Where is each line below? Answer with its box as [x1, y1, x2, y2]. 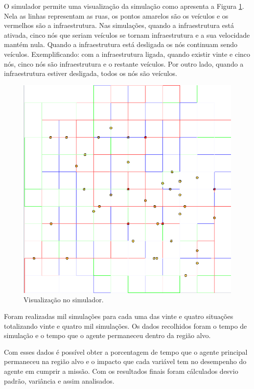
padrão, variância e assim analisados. [4, 375, 115, 386]
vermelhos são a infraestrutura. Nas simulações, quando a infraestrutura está [4, 20, 234, 30]
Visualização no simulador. [23, 294, 104, 305]
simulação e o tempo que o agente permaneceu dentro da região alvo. [4, 330, 211, 340]
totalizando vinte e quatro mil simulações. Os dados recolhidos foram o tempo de [4, 320, 247, 331]
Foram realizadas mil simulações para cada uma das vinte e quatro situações [4, 311, 233, 321]
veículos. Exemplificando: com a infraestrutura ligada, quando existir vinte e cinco [4, 49, 251, 59]
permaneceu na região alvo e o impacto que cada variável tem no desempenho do [4, 356, 247, 366]
